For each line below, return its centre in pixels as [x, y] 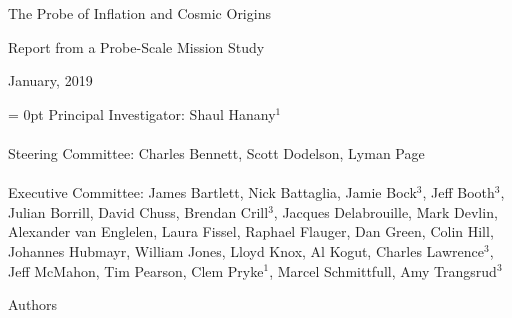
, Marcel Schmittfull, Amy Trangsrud [383, 270]
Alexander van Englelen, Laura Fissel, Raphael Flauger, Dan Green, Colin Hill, [251, 231]
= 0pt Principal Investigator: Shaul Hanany [142, 113]
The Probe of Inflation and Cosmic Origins [139, 13]
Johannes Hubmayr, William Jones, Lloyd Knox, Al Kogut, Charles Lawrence [246, 250]
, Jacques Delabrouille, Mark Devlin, [385, 211]
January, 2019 [50, 80]
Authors [33, 304]
